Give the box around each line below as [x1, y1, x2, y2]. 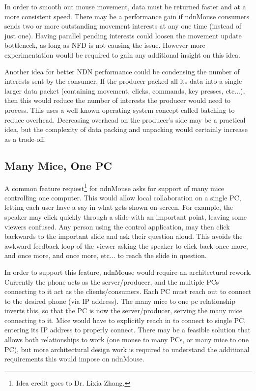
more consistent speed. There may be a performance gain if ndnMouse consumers [4, 11, 250, 21]
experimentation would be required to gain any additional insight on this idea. [4, 49, 240, 60]
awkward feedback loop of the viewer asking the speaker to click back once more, [4, 240, 248, 251]
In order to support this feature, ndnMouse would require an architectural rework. [4, 266, 252, 277]
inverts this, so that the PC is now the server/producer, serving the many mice [4, 305, 242, 316]
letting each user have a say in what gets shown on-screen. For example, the [4, 202, 233, 212]
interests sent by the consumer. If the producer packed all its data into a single [4, 76, 242, 86]
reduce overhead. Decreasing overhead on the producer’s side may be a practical [4, 114, 246, 125]
